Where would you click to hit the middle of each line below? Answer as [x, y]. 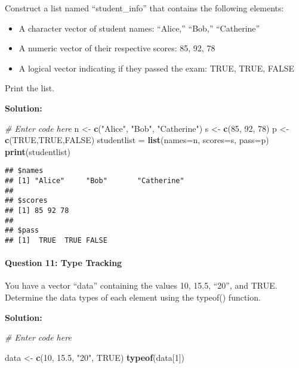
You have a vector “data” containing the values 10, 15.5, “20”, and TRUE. [141, 285]
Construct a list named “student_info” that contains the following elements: [144, 8]
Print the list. [30, 88]
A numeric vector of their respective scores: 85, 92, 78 [117, 48]
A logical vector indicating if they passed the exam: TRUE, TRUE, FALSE [157, 68]
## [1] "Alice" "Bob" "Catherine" [95, 181]
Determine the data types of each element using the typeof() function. [133, 297]
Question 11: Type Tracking [64, 263]
